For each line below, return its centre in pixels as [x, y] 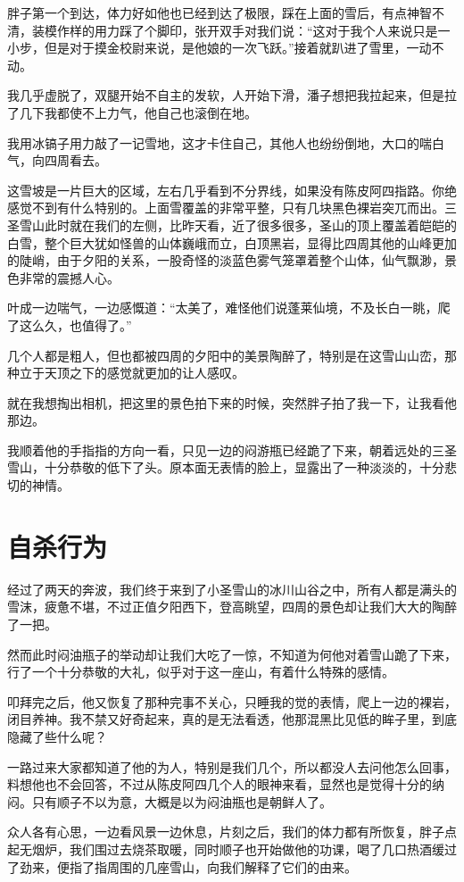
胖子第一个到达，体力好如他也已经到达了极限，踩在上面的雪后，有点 [207, 12]
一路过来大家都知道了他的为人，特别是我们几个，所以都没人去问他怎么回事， [232, 766]
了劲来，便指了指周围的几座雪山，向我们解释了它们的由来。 [182, 866]
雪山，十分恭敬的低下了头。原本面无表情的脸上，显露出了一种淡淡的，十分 [226, 467]
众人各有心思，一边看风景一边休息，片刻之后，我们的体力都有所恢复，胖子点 [232, 832]
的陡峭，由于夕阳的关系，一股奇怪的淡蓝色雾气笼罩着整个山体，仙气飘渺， [226, 260]
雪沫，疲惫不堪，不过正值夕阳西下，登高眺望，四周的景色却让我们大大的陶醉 [232, 607]
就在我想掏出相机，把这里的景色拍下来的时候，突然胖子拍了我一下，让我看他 [232, 402]
